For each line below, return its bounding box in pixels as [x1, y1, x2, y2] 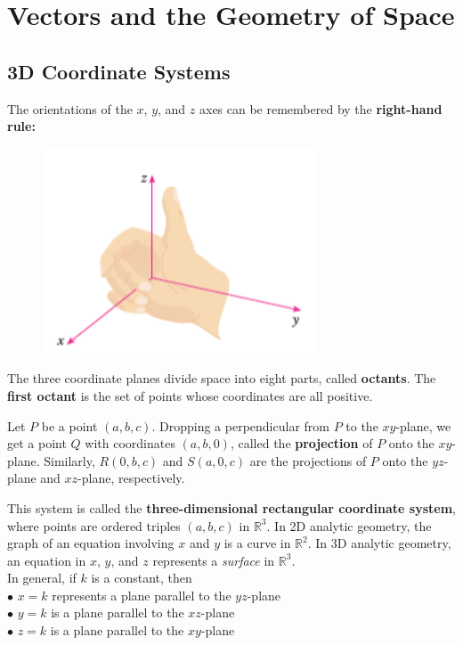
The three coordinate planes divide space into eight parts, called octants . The [7, 369, 436, 388]
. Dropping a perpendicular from [151, 416, 329, 435]
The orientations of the [7, 99, 133, 118]
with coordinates [85, 434, 175, 453]
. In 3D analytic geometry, [307, 534, 451, 552]
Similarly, [44, 451, 95, 469]
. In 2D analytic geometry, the [266, 516, 432, 535]
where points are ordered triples [7, 516, 181, 535]
